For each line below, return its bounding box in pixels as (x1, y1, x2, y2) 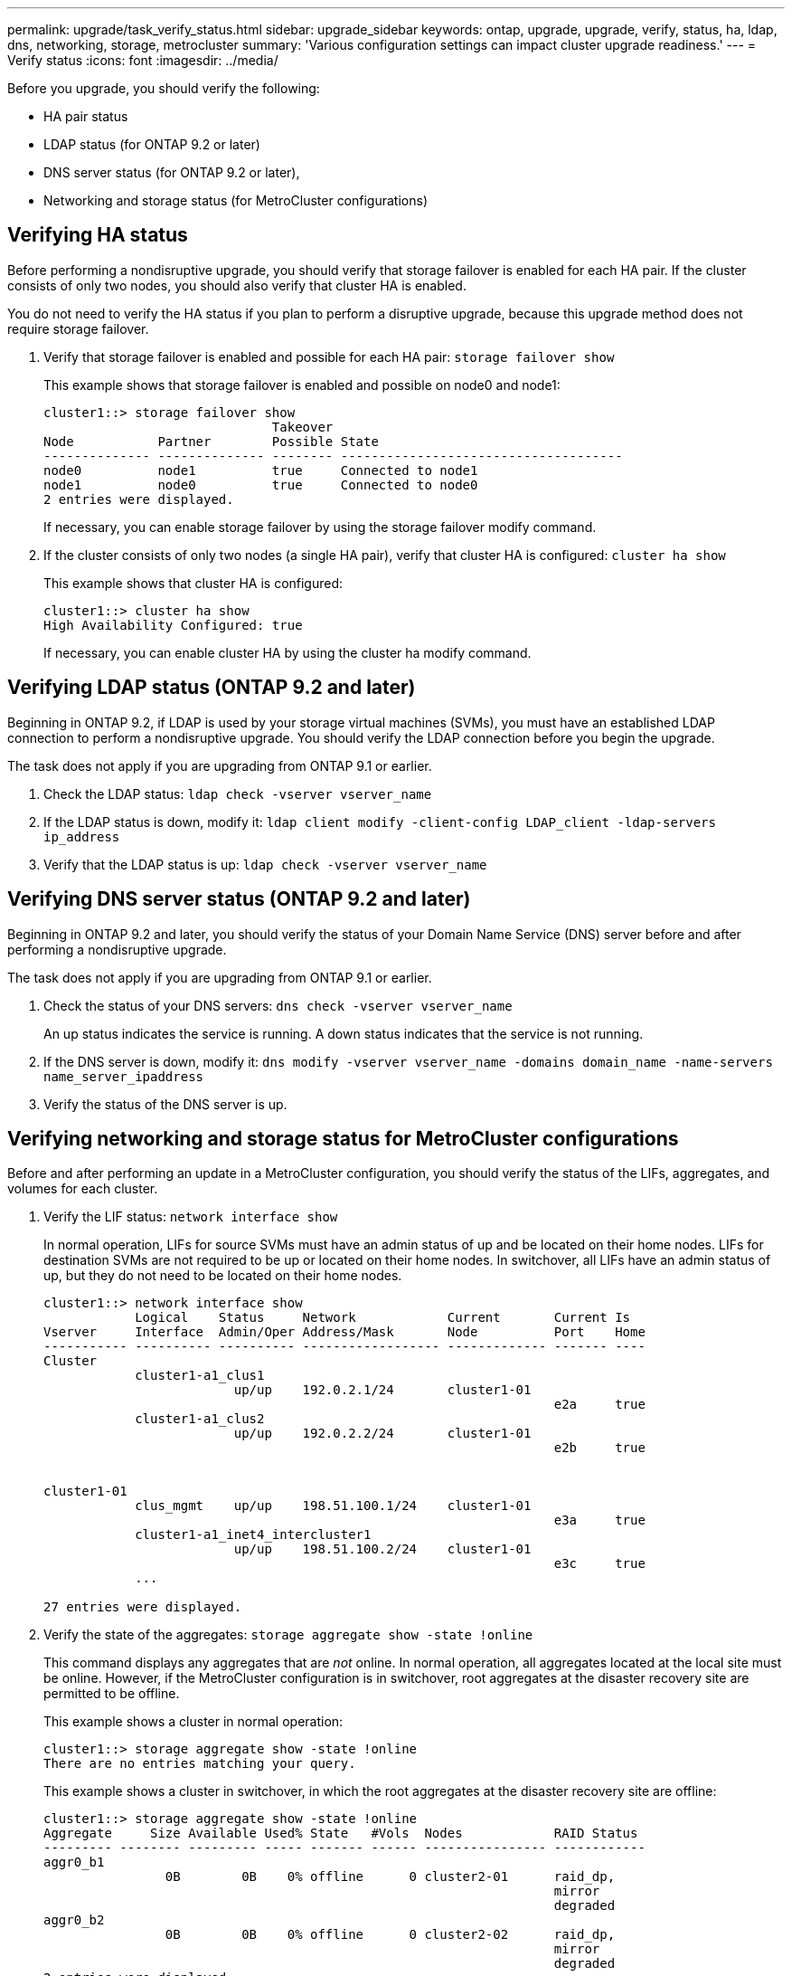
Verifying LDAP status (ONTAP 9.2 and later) (7, 676, 416, 699)
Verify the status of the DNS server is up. (43, 1096, 288, 1112)
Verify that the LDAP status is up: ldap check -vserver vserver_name (43, 856, 487, 872)
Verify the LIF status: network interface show (43, 1209, 338, 1225)
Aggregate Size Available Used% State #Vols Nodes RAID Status (43, 1826, 638, 1841)
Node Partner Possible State (43, 433, 379, 449)
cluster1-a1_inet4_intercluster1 (135, 1527, 372, 1543)
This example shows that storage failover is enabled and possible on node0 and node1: (43, 376, 561, 393)
